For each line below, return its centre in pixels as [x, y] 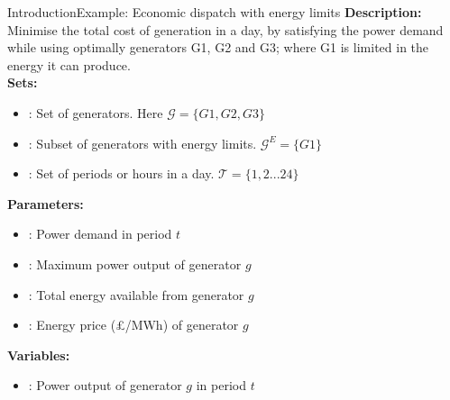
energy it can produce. [69, 64]
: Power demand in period [100, 234]
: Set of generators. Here [96, 112]
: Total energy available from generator [136, 294]
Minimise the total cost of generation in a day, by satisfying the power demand [225, 29]
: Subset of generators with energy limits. [142, 143]
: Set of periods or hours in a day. [121, 173]
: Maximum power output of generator [135, 264]
